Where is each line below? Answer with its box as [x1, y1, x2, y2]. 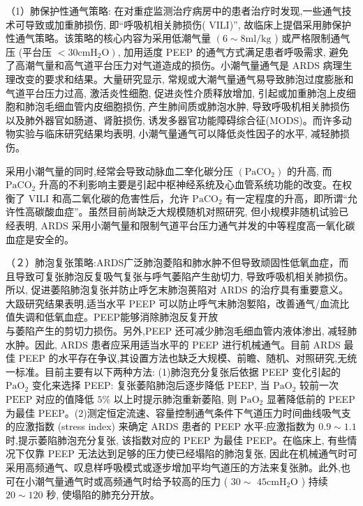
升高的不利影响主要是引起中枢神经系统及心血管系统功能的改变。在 [38, 177, 342, 192]
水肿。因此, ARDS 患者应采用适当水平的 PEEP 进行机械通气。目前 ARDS [6, 337, 341, 351]
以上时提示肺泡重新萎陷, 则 [113, 392, 237, 406]
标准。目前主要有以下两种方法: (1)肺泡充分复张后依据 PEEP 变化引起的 [15, 364, 341, 378]
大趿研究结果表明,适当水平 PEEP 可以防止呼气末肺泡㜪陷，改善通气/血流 [6, 296, 340, 310]
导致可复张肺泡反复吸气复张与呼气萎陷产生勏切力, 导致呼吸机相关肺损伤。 [15, 268, 354, 283]
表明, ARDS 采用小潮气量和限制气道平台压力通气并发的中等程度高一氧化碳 [15, 217, 355, 232]
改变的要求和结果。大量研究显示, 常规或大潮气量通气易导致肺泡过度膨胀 [15, 71, 344, 86]
